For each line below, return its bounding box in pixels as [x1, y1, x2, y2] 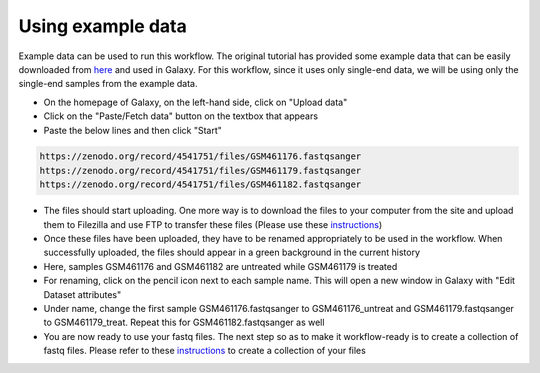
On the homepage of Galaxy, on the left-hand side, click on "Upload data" [43, 96, 348, 108]
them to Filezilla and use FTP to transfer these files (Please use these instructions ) [43, 218, 383, 230]
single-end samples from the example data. [18, 78, 198, 90]
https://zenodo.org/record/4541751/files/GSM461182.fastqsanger [39, 179, 362, 190]
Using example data [18, 15, 187, 37]
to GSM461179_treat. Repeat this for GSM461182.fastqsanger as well [43, 316, 325, 329]
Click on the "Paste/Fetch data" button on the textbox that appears [43, 110, 319, 122]
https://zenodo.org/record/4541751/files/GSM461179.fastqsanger [39, 165, 362, 176]
